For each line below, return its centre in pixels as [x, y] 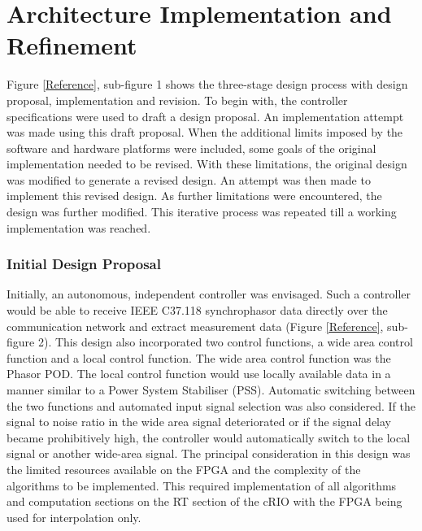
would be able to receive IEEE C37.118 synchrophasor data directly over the [197, 310]
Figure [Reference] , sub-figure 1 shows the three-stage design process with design [207, 84]
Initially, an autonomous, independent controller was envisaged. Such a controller [209, 294]
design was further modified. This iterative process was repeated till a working [202, 212]
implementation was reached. [79, 227]
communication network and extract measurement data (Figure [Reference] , [195, 326]
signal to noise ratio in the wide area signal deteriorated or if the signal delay [199, 422]
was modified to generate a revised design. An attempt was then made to [189, 179]
